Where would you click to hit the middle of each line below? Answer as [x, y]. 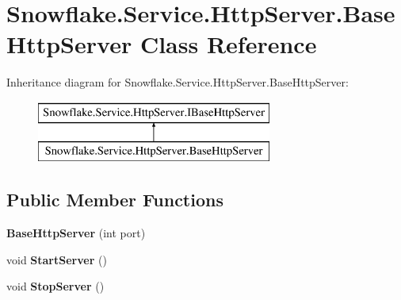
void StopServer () [55, 286]
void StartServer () [57, 259]
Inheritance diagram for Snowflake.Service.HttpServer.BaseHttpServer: [178, 82]
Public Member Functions [115, 200]
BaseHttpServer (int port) [76, 233]
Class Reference [228, 44]
